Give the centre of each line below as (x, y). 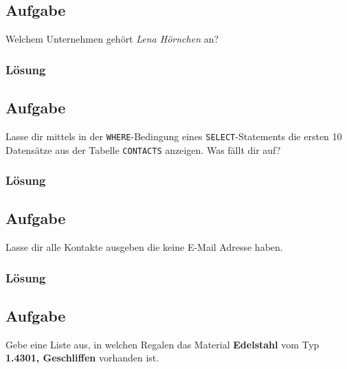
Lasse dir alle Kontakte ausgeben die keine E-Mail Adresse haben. (144, 247)
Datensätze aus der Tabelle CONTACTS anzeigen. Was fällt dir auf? (143, 149)
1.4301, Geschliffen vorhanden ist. (82, 358)
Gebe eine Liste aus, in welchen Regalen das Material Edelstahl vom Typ (163, 344)
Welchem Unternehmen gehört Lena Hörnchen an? (112, 39)
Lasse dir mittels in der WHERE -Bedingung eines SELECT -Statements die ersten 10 (174, 136)
